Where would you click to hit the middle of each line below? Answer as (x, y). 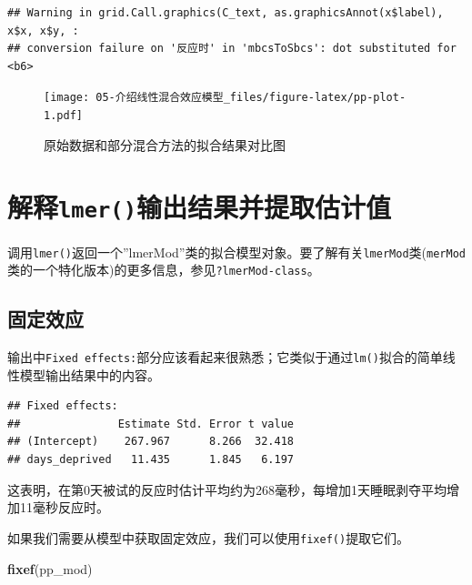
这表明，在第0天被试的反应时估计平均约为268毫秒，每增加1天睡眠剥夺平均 (227, 489)
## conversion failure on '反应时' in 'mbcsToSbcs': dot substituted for (232, 49)
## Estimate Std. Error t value (151, 424)
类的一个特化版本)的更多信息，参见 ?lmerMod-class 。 (164, 270)
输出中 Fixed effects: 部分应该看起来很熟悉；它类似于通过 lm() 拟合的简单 (225, 357)
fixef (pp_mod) (50, 568)
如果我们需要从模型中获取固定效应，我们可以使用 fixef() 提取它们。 (209, 537)
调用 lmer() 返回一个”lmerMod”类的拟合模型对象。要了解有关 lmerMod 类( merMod (236, 252)
